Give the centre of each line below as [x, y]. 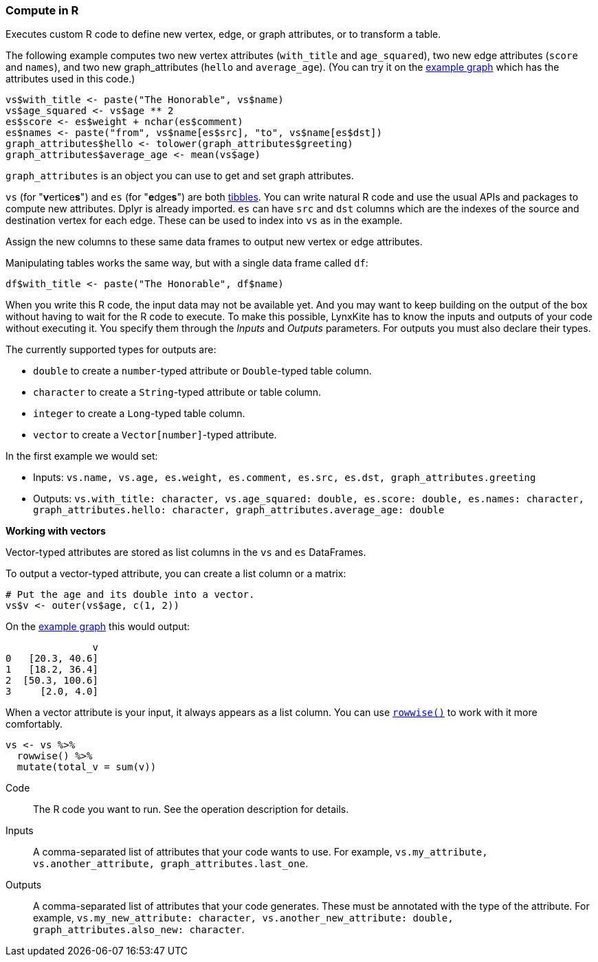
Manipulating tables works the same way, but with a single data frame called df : [187, 263]
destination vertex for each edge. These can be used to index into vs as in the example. [204, 221]
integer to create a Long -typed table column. [139, 414]
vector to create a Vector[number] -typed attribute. [155, 435]
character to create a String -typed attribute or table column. [177, 392]
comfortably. [34, 724]
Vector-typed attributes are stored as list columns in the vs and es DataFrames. [186, 552]
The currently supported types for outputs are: [111, 350]
